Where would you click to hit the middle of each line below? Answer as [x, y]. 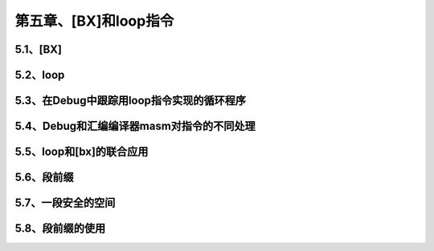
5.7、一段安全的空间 [65, 203]
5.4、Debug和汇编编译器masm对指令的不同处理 [135, 126]
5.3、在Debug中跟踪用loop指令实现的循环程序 [131, 101]
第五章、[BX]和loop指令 [94, 21]
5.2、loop [40, 75]
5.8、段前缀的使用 [60, 229]
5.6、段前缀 [44, 178]
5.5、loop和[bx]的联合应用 [82, 152]
